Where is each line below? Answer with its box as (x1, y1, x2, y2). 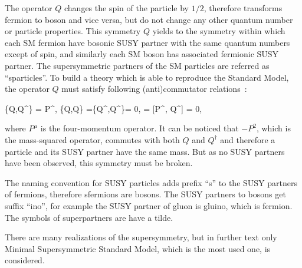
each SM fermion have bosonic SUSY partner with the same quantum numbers (5, 36, 290, 48)
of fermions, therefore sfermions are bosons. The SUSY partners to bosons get (5, 188, 286, 200)
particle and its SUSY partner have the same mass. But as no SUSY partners (5, 145, 285, 157)
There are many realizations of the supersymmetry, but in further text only (5, 231, 277, 243)
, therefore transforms (203, 2, 283, 14)
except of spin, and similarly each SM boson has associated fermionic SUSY (5, 48, 279, 60)
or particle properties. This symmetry (5, 25, 141, 37)
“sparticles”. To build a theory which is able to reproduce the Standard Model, (5, 71, 289, 83)
